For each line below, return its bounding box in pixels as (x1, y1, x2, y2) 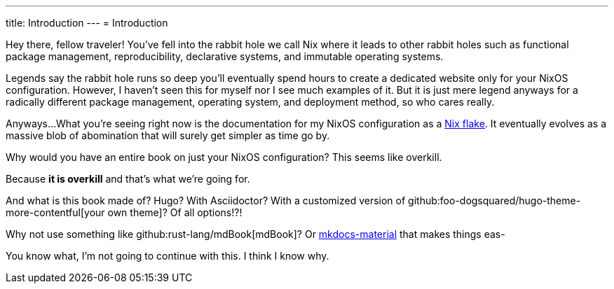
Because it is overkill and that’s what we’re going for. (6, 173, 250, 185)
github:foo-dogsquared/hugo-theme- (408, 195, 581, 206)
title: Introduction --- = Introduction (6, 17, 168, 29)
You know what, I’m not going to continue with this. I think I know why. (6, 250, 329, 262)
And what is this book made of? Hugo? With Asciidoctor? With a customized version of (6, 195, 406, 206)
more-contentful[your (6, 206, 105, 218)
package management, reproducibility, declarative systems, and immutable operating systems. (6, 50, 444, 62)
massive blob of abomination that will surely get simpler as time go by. (6, 129, 330, 141)
